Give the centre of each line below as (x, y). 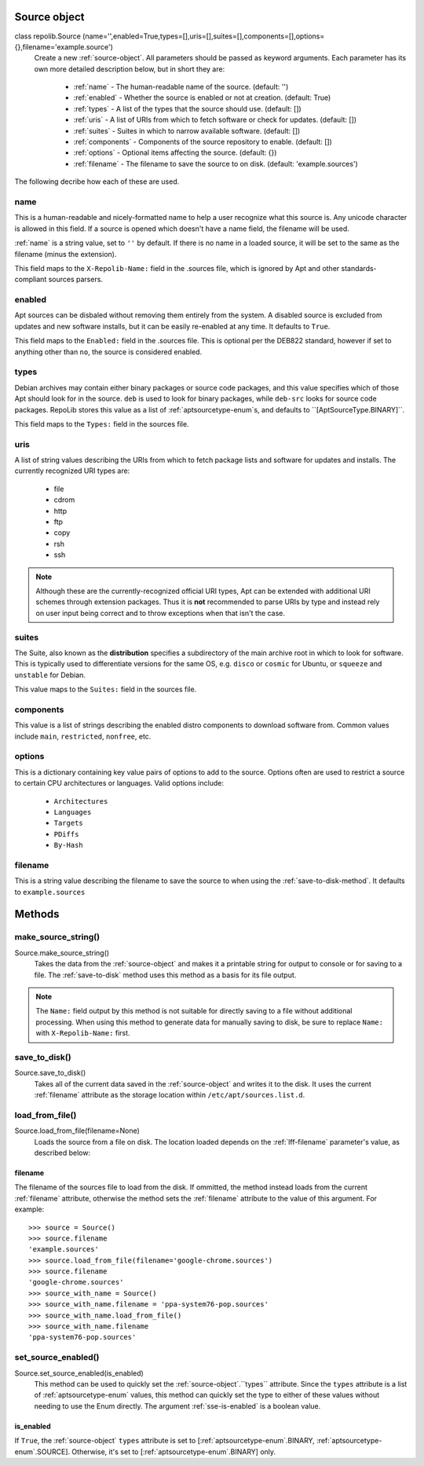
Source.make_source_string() (62, 953)
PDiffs (66, 834)
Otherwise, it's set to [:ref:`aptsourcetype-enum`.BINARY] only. (174, 1451)
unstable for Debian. (50, 675)
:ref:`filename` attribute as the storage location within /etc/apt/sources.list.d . (170, 1095)
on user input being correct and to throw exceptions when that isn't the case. (161, 613)
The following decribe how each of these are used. (97, 181)
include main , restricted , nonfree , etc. (83, 736)
